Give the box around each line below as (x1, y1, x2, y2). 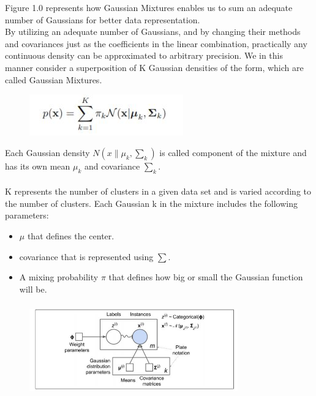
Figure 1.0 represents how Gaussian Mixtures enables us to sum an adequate (5, 1, 293, 13)
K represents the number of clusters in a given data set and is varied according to (5, 185, 311, 198)
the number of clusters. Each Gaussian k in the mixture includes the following (5, 196, 298, 209)
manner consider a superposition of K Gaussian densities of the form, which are (5, 61, 304, 73)
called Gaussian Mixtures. (5, 73, 102, 86)
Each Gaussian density (5, 146, 90, 159)
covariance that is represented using (19, 250, 154, 263)
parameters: (5, 209, 49, 222)
